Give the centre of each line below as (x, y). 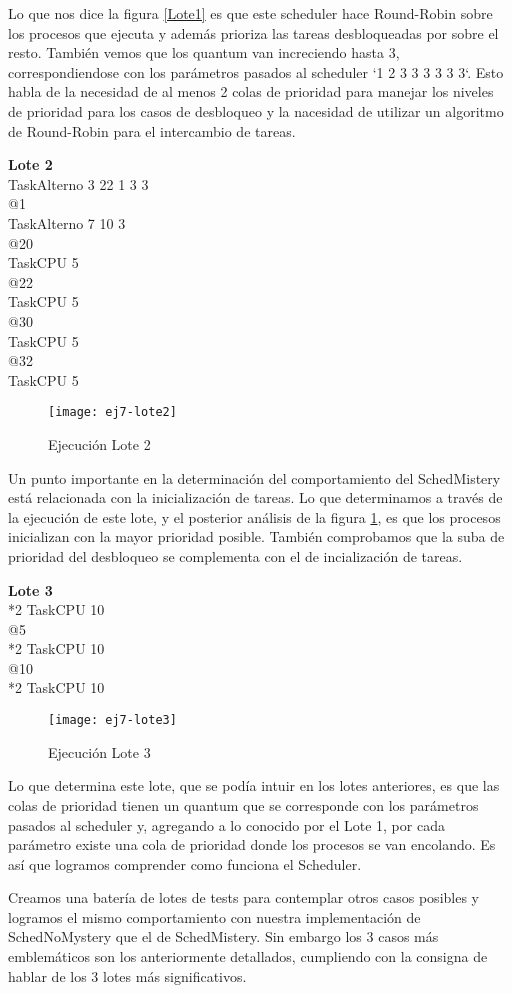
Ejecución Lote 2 (99, 443)
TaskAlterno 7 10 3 (67, 222)
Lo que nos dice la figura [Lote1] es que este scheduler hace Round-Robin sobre (250, 13)
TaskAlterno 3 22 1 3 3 (78, 183)
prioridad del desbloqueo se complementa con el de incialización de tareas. (235, 555)
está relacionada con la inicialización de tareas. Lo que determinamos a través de (255, 497)
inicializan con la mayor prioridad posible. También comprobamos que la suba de (256, 536)
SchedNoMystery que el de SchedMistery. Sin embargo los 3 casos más (223, 936)
